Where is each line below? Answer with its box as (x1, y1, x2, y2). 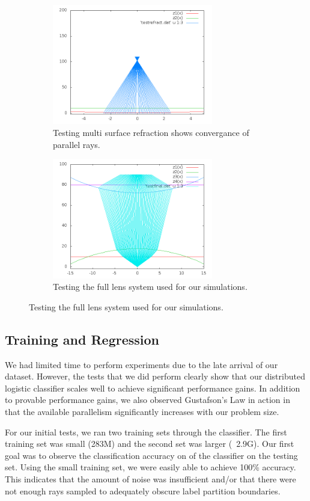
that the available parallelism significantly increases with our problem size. (5, 405, 279, 417)
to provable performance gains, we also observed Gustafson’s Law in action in (5, 393, 290, 406)
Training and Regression (5, 330, 159, 348)
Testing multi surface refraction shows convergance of (53, 126, 249, 139)
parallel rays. (53, 138, 100, 150)
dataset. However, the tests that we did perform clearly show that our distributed (5, 370, 305, 383)
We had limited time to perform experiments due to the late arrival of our (5, 358, 278, 370)
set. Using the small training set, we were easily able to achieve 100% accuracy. (5, 461, 296, 473)
